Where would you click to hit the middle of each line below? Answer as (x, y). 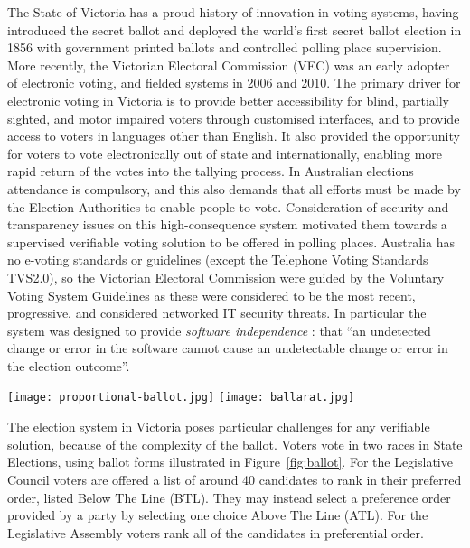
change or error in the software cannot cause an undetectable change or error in (228, 348)
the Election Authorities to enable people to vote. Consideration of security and (228, 206)
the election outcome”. (69, 365)
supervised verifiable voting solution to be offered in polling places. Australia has (231, 241)
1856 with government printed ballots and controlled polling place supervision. (225, 47)
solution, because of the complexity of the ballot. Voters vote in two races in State (235, 444)
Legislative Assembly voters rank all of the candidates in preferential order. (216, 532)
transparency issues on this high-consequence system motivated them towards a (227, 224)
